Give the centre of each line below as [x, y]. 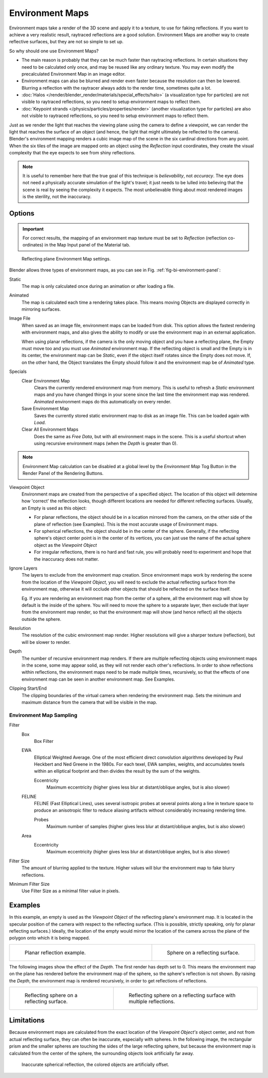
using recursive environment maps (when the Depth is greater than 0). [106, 444]
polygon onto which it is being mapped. [50, 938]
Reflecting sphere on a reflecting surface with [182, 995]
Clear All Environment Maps [50, 429]
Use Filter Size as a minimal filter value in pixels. [71, 891]
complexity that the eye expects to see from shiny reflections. [72, 153]
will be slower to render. [46, 642]
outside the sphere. [41, 619]
